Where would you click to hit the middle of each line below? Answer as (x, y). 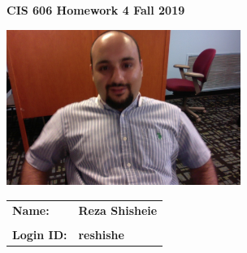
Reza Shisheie (118, 210)
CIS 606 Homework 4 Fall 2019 (96, 10)
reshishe (101, 234)
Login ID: (40, 234)
